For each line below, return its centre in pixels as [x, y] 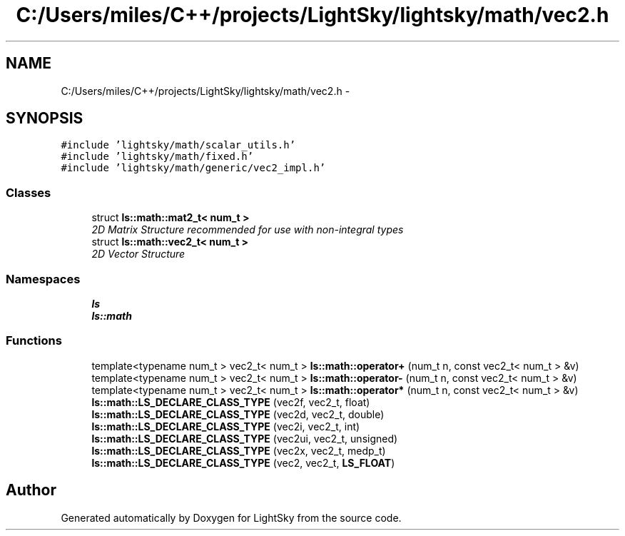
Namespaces [43, 279]
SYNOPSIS [45, 118]
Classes [29, 192]
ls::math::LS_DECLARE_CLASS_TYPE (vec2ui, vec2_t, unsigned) [245, 438]
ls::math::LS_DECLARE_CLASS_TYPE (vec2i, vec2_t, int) [226, 426]
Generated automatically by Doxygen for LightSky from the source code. [231, 517]
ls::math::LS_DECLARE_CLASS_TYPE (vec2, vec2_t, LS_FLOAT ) [243, 462]
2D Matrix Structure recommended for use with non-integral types [248, 230]
